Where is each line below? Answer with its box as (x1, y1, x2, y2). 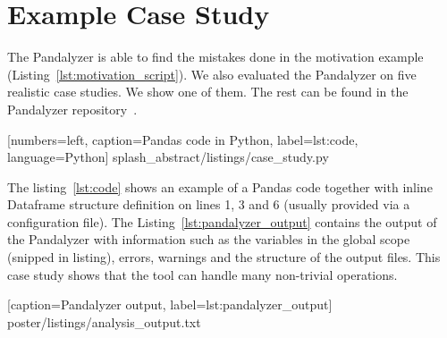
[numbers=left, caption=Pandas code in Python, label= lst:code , (7, 130, 358, 148)
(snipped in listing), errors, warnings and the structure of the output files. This (7, 248, 441, 266)
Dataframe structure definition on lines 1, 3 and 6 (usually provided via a (7, 195, 410, 214)
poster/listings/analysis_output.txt (7, 312, 201, 331)
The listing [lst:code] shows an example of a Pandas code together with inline (7, 177, 433, 196)
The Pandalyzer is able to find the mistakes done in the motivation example (7, 47, 424, 66)
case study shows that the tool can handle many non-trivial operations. (7, 265, 398, 283)
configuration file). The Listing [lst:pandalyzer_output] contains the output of (7, 212, 437, 231)
